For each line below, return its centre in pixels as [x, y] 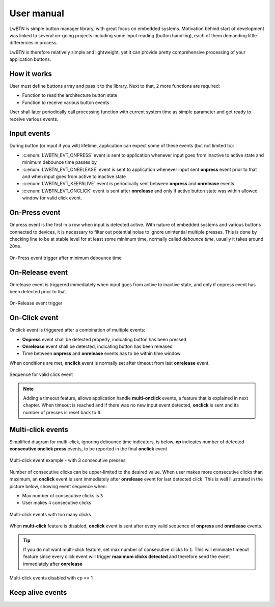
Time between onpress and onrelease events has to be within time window [101, 353]
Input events [30, 133]
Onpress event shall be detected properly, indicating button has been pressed [104, 339]
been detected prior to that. [38, 291]
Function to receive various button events [66, 103]
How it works [31, 74]
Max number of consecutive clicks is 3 [63, 496]
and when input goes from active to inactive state [74, 176]
